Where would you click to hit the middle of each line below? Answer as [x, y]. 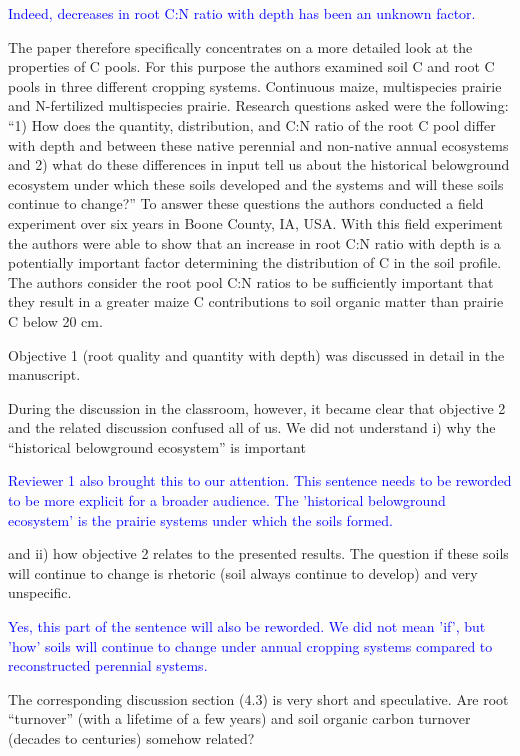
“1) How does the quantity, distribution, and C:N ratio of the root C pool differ [252, 124]
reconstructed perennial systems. [108, 665]
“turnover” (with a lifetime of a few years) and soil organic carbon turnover [239, 718]
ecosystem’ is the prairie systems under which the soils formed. [200, 519]
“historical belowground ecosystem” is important [157, 446]
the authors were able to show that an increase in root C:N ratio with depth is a [254, 242]
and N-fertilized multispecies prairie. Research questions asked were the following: [258, 105]
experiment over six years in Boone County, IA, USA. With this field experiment [255, 222]
